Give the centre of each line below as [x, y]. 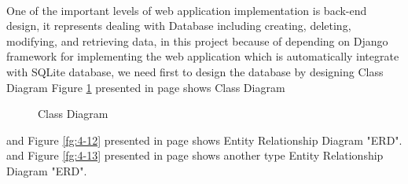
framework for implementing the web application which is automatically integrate [203, 56]
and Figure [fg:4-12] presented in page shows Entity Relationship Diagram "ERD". [204, 140]
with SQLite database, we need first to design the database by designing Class [195, 71]
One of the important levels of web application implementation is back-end [187, 10]
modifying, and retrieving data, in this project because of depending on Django [197, 40]
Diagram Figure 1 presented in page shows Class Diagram [146, 87]
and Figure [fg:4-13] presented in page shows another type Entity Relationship [195, 155]
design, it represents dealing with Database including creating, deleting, [179, 26]
